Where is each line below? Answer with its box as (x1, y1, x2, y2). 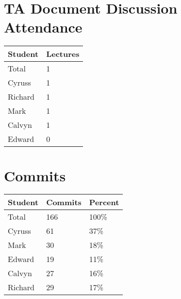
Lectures (46, 48, 80, 60)
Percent (89, 196, 119, 208)
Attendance (4, 17, 82, 37)
